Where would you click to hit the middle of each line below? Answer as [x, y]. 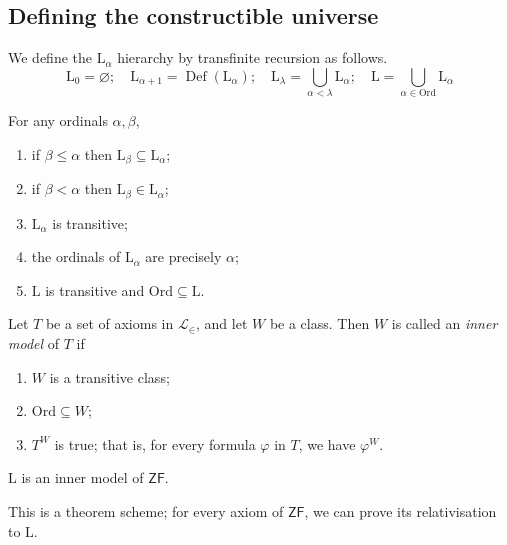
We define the [50, 57]
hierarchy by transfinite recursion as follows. [252, 57]
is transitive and [95, 289]
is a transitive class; [109, 376]
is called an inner [444, 323]
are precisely [183, 256]
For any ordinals [58, 120]
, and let [222, 323]
